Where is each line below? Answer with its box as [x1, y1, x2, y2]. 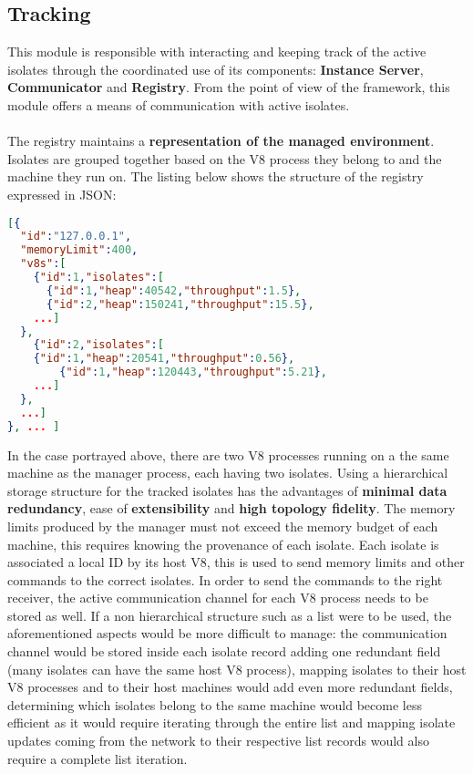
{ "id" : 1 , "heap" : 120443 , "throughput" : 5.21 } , [59, 366, 327, 379]
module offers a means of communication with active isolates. [7, 95, 350, 114]
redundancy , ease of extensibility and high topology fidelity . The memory [7, 499, 456, 518]
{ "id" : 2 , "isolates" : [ [33, 338, 164, 352]
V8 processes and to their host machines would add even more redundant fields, [7, 677, 453, 697]
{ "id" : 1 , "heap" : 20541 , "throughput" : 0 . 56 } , [33, 352, 295, 366]
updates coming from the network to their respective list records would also [7, 731, 429, 750]
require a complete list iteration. [7, 748, 188, 768]
